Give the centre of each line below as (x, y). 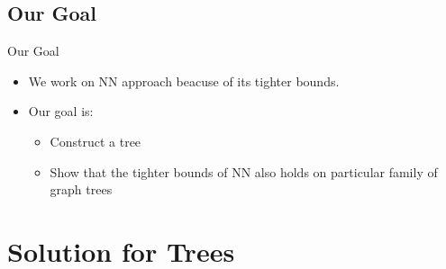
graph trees (81, 189)
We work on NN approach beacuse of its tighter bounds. (184, 81)
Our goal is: (61, 111)
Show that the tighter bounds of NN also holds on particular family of (244, 171)
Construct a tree (96, 141)
